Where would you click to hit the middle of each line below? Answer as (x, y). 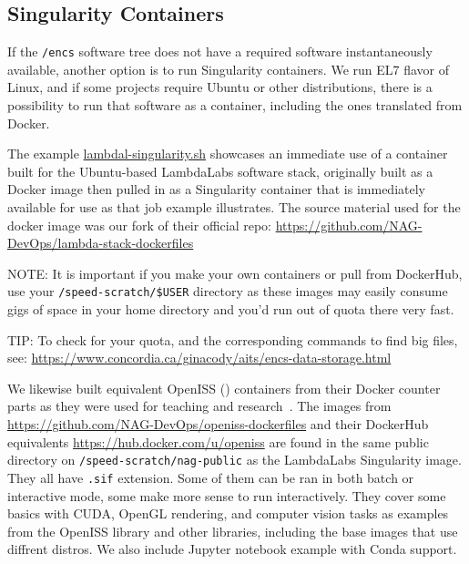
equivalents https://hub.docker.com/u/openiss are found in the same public (218, 441)
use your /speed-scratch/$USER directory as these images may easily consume (228, 291)
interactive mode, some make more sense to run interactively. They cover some (227, 495)
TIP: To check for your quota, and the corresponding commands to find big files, (233, 339)
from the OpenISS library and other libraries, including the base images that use (233, 531)
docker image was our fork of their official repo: (139, 225)
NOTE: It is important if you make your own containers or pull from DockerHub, (235, 273)
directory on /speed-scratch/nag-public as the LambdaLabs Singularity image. (234, 460)
